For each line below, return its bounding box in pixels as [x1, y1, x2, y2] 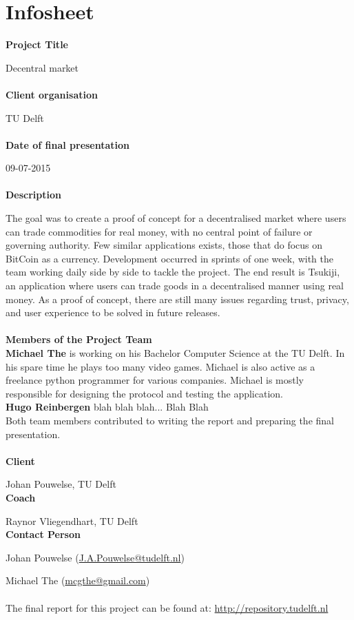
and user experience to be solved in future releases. [6, 305, 220, 320]
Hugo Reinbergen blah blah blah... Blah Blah [6, 400, 209, 414]
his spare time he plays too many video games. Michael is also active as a [6, 359, 315, 373]
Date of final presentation [6, 137, 130, 152]
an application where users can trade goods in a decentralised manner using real [6, 278, 344, 293]
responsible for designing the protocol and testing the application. [6, 386, 283, 400]
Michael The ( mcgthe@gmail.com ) [6, 573, 150, 588]
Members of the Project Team [6, 332, 152, 347]
